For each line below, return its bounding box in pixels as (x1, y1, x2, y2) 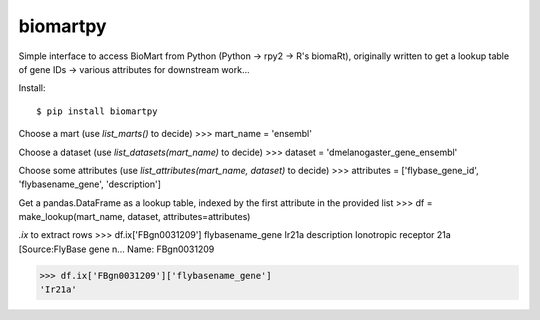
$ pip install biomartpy (36, 105, 158, 117)
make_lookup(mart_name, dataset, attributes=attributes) (18, 211, 251, 223)
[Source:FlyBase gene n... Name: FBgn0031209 (18, 243, 215, 255)
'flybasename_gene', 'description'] (18, 178, 162, 190)
